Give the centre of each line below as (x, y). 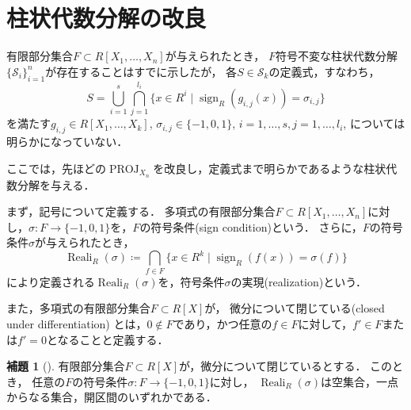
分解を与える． (56, 184)
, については (374, 123)
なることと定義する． (113, 339)
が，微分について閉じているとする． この (286, 366)
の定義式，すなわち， (324, 71)
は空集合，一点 (360, 381)
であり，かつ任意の (223, 323)
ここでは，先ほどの (56, 168)
